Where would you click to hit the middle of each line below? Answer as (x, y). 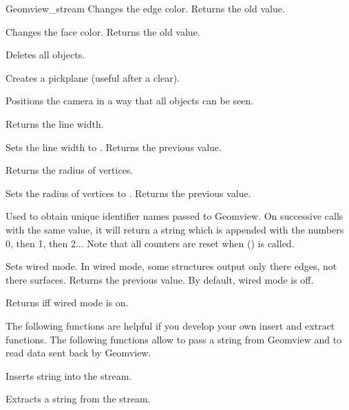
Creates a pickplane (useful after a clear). (93, 77)
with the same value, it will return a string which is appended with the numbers (175, 229)
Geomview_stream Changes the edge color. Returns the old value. (145, 8)
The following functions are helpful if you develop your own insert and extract (170, 325)
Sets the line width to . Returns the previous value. (114, 147)
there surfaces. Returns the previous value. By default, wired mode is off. (160, 279)
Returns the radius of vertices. (70, 170)
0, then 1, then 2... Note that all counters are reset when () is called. (150, 243)
